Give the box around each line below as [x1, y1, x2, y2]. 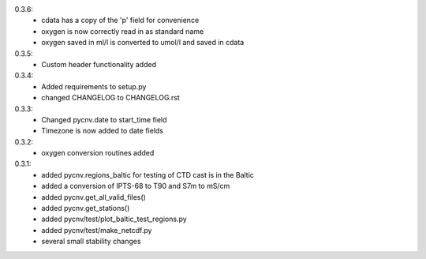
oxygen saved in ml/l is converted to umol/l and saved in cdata [41, 38, 245, 47]
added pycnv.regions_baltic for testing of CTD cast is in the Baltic [41, 170, 254, 179]
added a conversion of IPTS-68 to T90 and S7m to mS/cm [41, 182, 230, 191]
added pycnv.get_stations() [41, 204, 130, 213]
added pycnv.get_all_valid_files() [41, 192, 146, 201]
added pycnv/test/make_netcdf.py [41, 225, 152, 235]
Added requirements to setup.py [41, 81, 147, 91]
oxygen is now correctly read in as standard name [41, 26, 204, 36]
